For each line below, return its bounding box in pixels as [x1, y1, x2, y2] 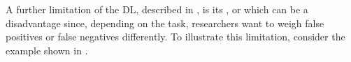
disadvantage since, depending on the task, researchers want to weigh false [6, 15, 324, 30]
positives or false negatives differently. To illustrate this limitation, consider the [6, 29, 345, 44]
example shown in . [6, 42, 88, 57]
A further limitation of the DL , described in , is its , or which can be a [6, 2, 308, 16]
